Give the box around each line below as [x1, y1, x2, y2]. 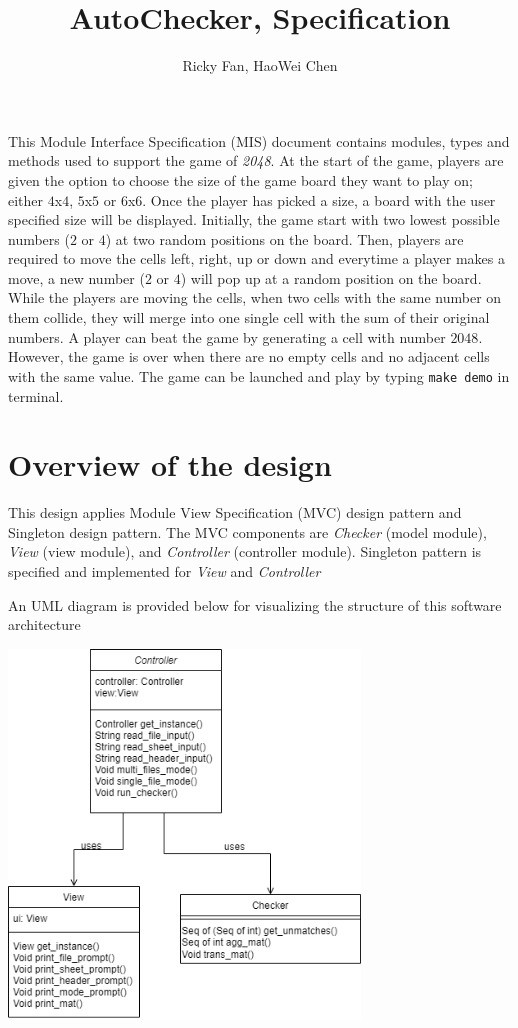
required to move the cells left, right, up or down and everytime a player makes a [8, 248, 505, 269]
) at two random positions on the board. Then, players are [105, 228, 464, 249]
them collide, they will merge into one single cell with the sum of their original [8, 307, 490, 328]
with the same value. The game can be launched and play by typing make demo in [8, 365, 510, 386]
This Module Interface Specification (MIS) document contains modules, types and [8, 130, 510, 151]
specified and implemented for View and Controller [8, 561, 321, 581]
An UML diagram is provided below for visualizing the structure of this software [8, 594, 502, 615]
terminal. [8, 385, 64, 406]
